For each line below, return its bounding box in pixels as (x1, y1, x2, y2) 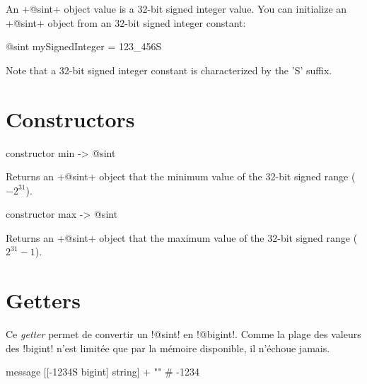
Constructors (6, 104, 135, 133)
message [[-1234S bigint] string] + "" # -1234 (6, 364, 199, 379)
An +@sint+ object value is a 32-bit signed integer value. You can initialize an (6, 1, 347, 16)
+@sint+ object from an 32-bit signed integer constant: (6, 15, 246, 30)
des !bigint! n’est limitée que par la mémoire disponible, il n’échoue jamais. (6, 340, 330, 355)
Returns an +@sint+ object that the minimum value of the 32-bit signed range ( (6, 169, 356, 184)
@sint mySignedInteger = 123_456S (6, 39, 162, 54)
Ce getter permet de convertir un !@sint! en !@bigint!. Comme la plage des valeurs (6, 327, 361, 342)
